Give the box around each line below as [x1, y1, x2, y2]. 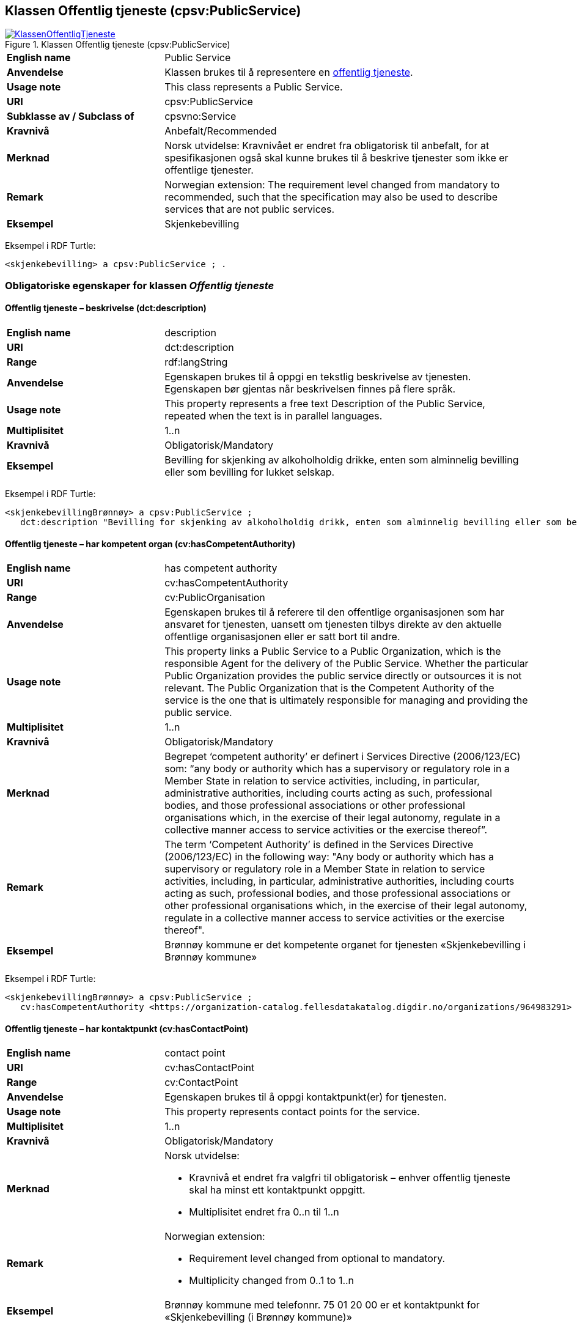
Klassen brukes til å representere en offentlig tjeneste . [164, 66, 413, 79]
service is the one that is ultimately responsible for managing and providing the [164, 694, 528, 707]
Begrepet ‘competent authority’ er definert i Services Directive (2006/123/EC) [164, 750, 521, 763]
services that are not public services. [164, 203, 335, 216]
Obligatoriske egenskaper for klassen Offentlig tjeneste [5, 279, 274, 292]
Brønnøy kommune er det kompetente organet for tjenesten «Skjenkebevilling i [164, 939, 526, 951]
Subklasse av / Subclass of [7, 110, 134, 123]
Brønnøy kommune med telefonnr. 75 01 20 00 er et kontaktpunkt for [164, 1299, 480, 1311]
